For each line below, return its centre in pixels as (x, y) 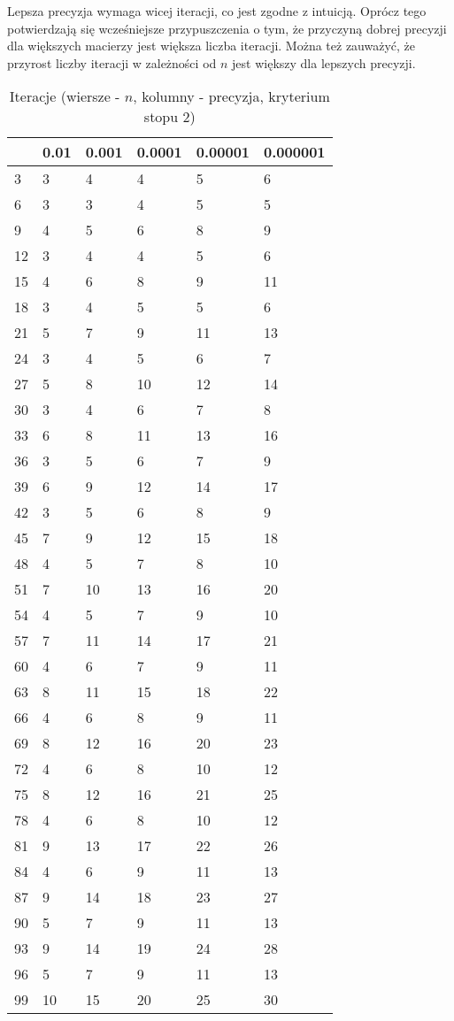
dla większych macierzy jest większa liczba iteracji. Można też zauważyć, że (212, 46)
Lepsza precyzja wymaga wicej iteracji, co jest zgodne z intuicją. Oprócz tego (217, 11)
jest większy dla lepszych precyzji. (324, 62)
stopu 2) (169, 117)
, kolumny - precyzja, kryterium (231, 96)
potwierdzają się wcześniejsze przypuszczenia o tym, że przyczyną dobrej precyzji (227, 28)
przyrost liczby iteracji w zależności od (112, 62)
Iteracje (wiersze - (65, 96)
